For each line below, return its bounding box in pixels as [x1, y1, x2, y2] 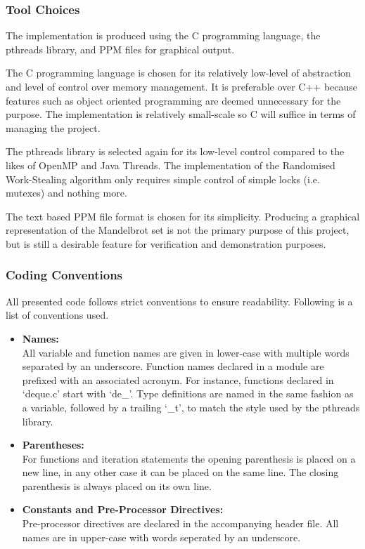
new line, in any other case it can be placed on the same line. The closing [22, 465, 339, 479]
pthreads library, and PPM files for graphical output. [6, 41, 235, 56]
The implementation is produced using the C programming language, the [6, 28, 321, 43]
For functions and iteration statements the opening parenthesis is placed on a [22, 451, 356, 465]
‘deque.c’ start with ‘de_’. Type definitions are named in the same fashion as [22, 386, 354, 401]
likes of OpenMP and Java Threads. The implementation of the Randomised [6, 157, 335, 172]
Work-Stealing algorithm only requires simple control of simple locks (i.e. [6, 171, 320, 186]
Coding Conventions [6, 266, 123, 284]
